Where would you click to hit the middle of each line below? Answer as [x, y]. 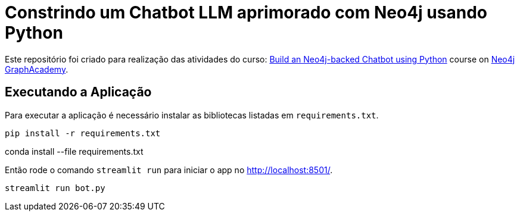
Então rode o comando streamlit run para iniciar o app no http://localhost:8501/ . [169, 170]
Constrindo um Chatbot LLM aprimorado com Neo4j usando [246, 12]
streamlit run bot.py [55, 188]
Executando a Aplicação [78, 92]
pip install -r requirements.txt [83, 133]
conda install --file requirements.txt [74, 151]
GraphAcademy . [37, 69]
